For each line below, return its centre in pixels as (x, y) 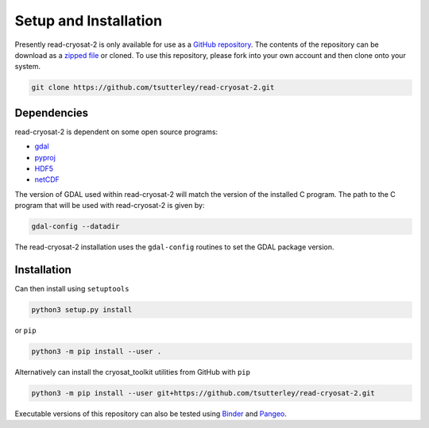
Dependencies (52, 112)
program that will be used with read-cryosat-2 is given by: (110, 206)
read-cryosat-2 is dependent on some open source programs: (116, 132)
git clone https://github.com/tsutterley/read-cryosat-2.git (153, 88)
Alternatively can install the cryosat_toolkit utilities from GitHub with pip (132, 372)
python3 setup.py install (82, 310)
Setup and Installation (89, 21)
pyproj (45, 157)
